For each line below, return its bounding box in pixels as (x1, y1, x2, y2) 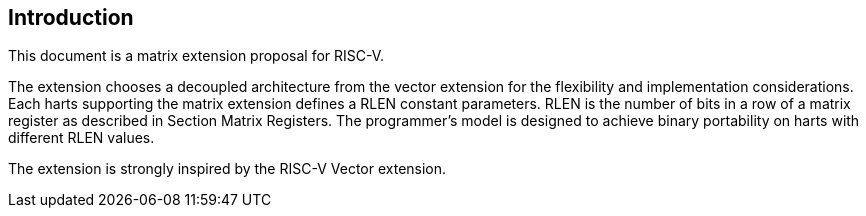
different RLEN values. (8, 129, 155, 147)
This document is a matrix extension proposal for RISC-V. (8, 47, 385, 65)
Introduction (8, 5, 134, 30)
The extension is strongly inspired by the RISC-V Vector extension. (8, 160, 447, 178)
